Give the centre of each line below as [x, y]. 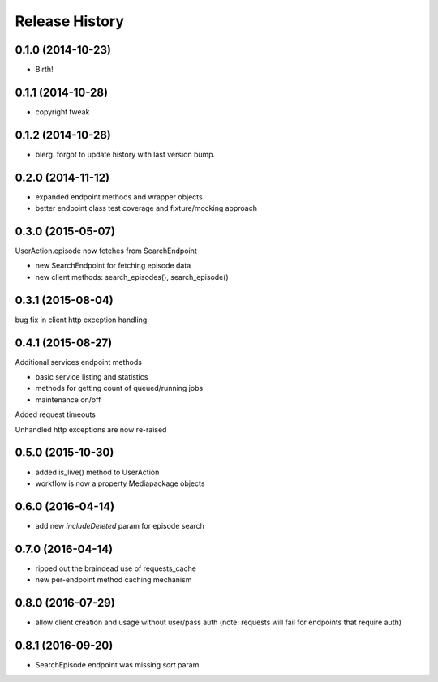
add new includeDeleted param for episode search [120, 525]
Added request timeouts [56, 414]
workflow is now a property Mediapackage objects [120, 483]
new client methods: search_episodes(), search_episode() [132, 277]
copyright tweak [62, 112]
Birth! [44, 70]
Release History [70, 21]
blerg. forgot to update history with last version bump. [125, 154]
